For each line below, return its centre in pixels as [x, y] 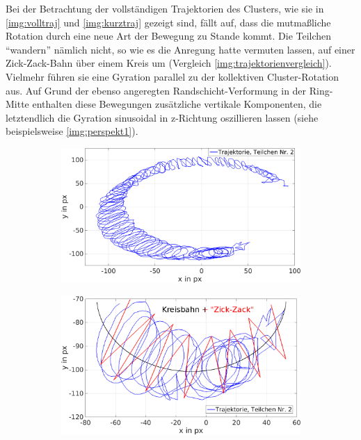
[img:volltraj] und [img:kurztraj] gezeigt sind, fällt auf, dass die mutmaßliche [168, 22]
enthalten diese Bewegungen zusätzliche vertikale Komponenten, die [177, 104]
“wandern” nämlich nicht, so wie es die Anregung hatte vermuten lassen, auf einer [180, 49]
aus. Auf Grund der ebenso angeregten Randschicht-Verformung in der [156, 90]
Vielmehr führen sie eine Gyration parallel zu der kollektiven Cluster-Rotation [173, 76]
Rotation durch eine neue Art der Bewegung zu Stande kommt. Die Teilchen [169, 36]
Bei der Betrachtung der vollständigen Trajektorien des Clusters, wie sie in [165, 8]
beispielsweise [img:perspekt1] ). [72, 131]
